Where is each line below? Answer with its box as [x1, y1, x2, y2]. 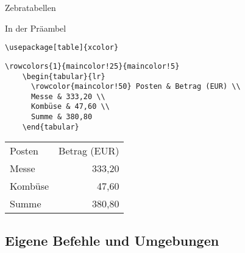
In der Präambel [5, 21, 66, 34]
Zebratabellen [5, 1, 56, 13]
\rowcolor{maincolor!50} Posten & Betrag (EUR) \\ [30, 82, 241, 91]
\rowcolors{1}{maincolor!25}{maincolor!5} [5, 61, 180, 71]
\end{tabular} [22, 122, 79, 131]
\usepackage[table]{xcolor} [5, 43, 119, 52]
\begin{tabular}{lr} [22, 72, 105, 81]
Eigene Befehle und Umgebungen [5, 230, 219, 249]
